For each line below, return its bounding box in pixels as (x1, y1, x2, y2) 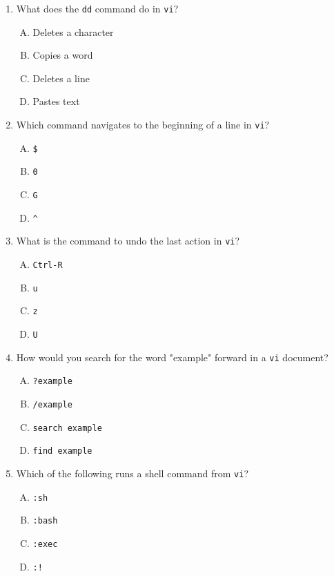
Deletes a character (32, 24, 114, 39)
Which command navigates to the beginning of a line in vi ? (16, 117, 270, 132)
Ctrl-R (32, 260, 63, 270)
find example (32, 446, 92, 457)
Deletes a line (32, 70, 90, 85)
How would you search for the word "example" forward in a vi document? (16, 349, 328, 364)
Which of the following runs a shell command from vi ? (16, 465, 248, 480)
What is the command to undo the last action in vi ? (16, 233, 240, 248)
